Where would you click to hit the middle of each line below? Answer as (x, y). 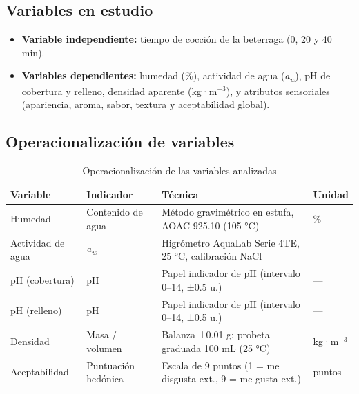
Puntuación (111, 365)
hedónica (105, 379)
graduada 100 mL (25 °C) (216, 348)
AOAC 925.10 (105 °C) (211, 225)
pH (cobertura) (42, 280)
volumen (104, 348)
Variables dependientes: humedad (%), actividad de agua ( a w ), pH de (176, 76)
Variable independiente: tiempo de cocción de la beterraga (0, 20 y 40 (177, 39)
